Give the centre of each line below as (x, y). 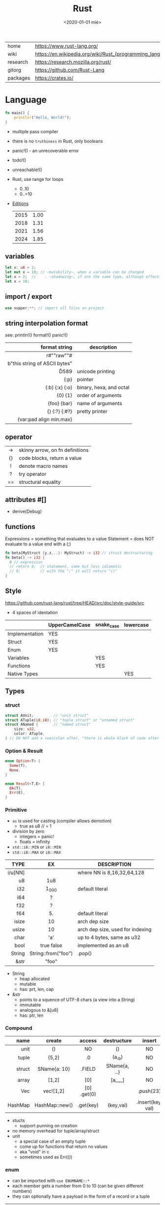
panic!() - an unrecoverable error (45, 150)
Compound (19, 1028)
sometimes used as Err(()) (46, 1157)
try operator (33, 474)
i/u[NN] (16, 872)
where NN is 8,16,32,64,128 (111, 872)
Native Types (23, 674)
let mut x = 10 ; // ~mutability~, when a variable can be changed (74, 272)
